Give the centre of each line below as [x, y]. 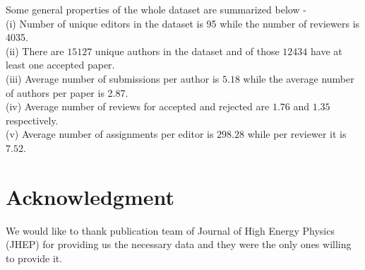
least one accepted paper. [60, 65]
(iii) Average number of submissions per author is [113, 78]
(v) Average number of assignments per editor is [110, 134]
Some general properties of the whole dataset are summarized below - [156, 9]
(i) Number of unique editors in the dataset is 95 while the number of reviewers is [183, 23]
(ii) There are [35, 51]
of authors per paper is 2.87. [67, 92]
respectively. [32, 120]
